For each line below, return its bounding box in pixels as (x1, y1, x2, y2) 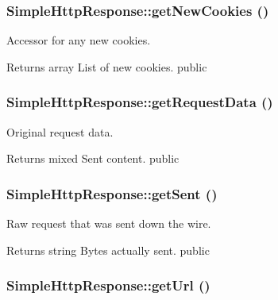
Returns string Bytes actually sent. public (6, 241, 210, 258)
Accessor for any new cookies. (6, 32, 151, 48)
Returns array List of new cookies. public (6, 58, 207, 75)
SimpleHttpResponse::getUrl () (6, 275, 210, 295)
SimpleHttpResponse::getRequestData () (6, 92, 273, 112)
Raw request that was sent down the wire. (6, 215, 211, 232)
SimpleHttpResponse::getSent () (6, 183, 218, 203)
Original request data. (6, 123, 114, 140)
